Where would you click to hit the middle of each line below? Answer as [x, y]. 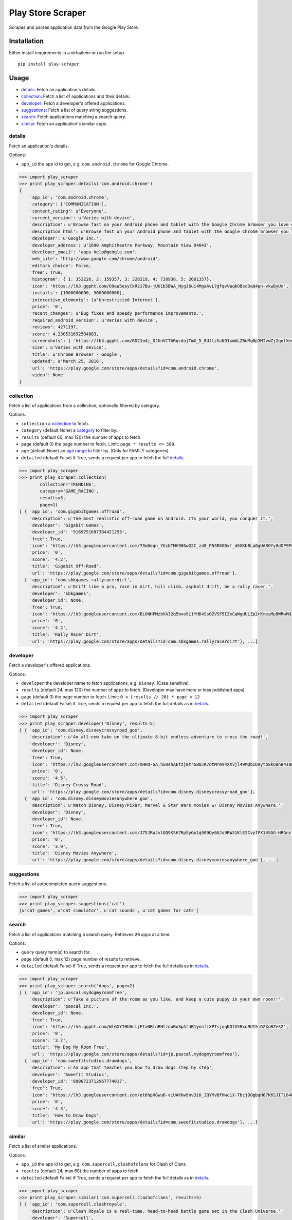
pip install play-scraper [49, 64]
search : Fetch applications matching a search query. [74, 117]
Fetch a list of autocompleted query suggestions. [58, 884]
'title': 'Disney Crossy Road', [68, 785]
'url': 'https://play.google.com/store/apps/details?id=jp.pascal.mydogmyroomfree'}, [135, 1054]
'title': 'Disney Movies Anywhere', [73, 853]
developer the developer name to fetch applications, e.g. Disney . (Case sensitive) [105, 683]
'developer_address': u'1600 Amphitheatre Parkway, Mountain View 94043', [120, 245]
